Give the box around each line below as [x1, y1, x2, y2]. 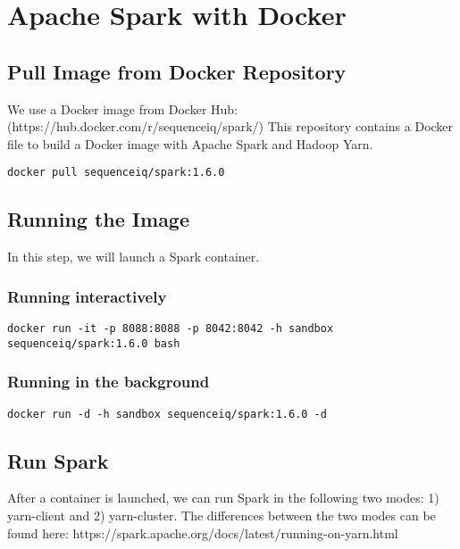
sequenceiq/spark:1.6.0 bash [7, 337, 180, 350]
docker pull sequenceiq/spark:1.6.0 [7, 166, 225, 179]
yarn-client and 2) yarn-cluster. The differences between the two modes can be [7, 506, 436, 525]
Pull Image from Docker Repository [7, 57, 347, 85]
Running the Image [7, 205, 190, 233]
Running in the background [7, 370, 210, 393]
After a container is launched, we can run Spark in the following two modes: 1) [7, 488, 439, 507]
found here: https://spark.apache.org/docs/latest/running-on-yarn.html [7, 523, 398, 542]
